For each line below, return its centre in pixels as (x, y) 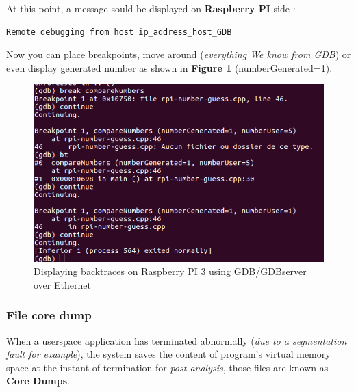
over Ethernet (62, 284)
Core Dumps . (38, 381)
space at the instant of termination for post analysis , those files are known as (167, 367)
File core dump (49, 315)
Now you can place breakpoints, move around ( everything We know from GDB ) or (179, 54)
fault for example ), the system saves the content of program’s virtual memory (168, 354)
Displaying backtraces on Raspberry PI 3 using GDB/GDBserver (170, 271)
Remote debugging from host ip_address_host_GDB (119, 32)
